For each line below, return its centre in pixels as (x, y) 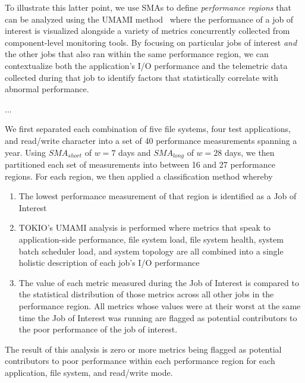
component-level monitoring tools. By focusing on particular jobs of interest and (151, 42)
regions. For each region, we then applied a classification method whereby (139, 176)
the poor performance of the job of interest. (98, 329)
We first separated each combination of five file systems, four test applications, (148, 129)
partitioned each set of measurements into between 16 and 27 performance (140, 164)
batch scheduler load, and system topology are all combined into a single (151, 251)
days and (135, 152)
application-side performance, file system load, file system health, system (151, 239)
